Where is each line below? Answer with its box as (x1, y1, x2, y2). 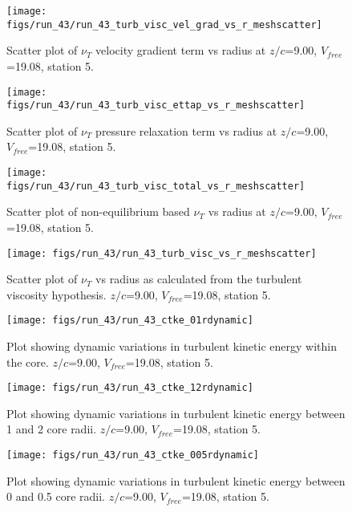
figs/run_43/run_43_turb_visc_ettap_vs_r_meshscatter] (6, 100, 305, 112)
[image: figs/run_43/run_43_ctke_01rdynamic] (6, 315, 253, 327)
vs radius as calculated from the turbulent (95, 270, 302, 287)
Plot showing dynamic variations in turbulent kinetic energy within (6, 338, 337, 354)
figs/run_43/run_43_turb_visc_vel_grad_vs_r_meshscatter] (6, 18, 322, 30)
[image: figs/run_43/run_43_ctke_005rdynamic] (6, 449, 259, 461)
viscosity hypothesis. (6, 286, 107, 303)
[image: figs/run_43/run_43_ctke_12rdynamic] (6, 382, 253, 394)
